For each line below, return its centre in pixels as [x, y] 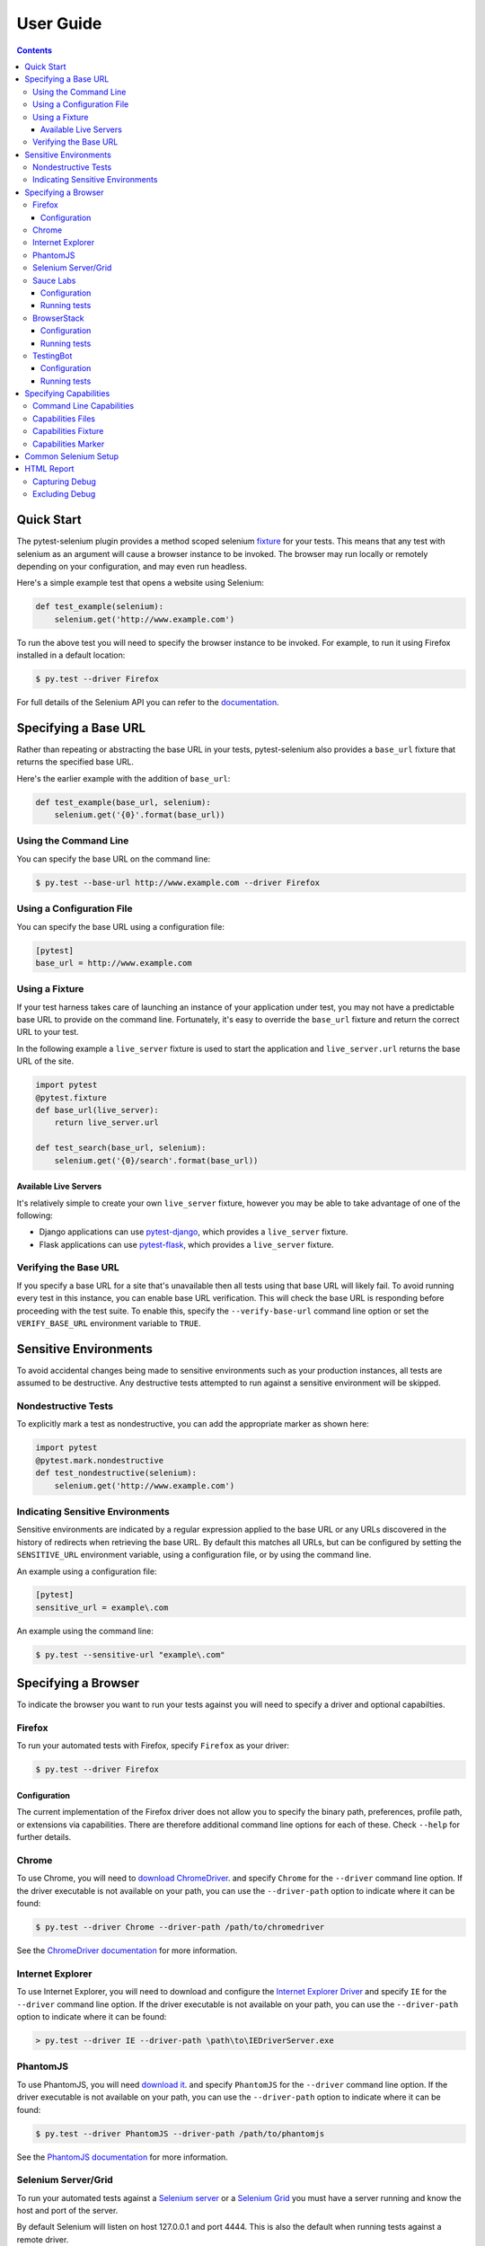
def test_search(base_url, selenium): [121, 1148]
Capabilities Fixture [68, 431]
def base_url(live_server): [97, 1110]
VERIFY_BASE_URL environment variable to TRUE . [109, 1323]
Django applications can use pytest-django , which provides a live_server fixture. [194, 1232]
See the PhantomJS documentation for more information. [122, 2157]
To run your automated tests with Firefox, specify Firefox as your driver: [153, 1746]
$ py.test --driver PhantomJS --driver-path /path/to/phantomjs [180, 2133]
